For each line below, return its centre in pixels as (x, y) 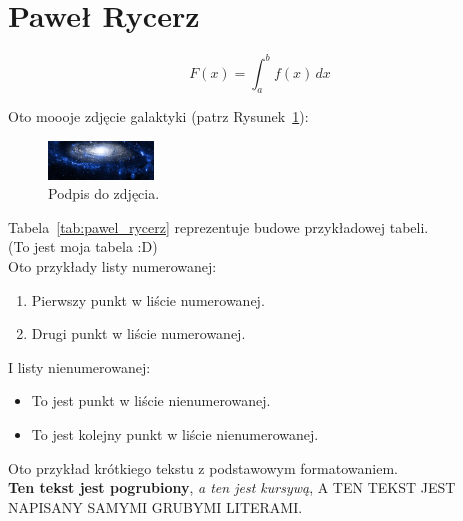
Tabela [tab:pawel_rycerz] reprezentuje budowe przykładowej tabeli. (218, 226)
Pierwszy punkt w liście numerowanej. (148, 299)
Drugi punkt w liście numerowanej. (138, 333)
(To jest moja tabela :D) (83, 246)
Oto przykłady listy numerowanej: (112, 265)
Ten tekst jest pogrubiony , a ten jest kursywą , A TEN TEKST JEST (232, 487)
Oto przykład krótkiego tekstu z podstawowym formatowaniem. (203, 467)
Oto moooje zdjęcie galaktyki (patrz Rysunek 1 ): (158, 116)
